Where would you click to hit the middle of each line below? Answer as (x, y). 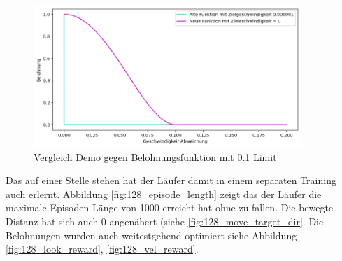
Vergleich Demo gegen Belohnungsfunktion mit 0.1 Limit (155, 156)
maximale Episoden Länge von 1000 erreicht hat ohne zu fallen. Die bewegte (170, 207)
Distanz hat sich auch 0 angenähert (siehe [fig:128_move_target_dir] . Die (165, 221)
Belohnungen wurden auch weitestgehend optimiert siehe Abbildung (151, 235)
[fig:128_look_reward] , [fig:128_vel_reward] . (102, 249)
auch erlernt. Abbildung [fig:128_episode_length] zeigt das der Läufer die (164, 193)
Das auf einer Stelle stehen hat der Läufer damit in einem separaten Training (171, 180)
